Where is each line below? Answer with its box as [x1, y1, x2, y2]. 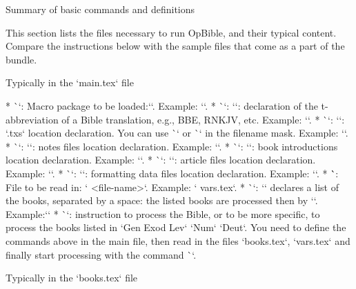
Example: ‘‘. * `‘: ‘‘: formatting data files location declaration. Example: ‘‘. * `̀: [6, 166, 339, 180]
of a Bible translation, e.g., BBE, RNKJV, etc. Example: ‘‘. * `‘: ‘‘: [61, 112, 345, 126]
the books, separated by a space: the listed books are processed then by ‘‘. [6, 193, 318, 208]
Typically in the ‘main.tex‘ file [6, 75, 134, 90]
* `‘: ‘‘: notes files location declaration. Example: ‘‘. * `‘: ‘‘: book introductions [6, 139, 338, 153]
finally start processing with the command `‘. [6, 247, 197, 261]
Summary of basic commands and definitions [6, 2, 195, 16]
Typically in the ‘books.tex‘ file [6, 270, 138, 285]
